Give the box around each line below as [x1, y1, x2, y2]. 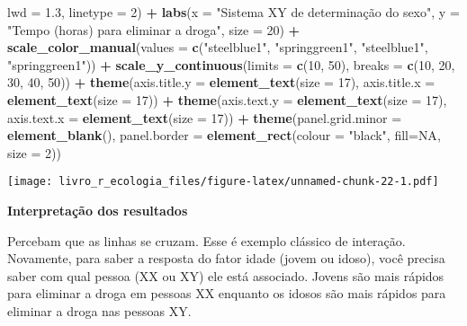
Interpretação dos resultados [7, 201, 188, 219]
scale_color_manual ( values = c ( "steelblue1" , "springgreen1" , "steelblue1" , [7, 38, 428, 57]
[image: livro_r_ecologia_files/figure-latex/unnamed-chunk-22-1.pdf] [7, 175, 439, 189]
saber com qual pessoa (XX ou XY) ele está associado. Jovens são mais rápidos [7, 266, 445, 285]
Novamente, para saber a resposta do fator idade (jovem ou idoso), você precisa [7, 249, 445, 268]
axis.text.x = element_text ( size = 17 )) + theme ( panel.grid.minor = [7, 108, 402, 127]
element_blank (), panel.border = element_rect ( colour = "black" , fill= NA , [7, 126, 441, 145]
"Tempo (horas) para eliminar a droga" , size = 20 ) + [7, 20, 301, 39]
